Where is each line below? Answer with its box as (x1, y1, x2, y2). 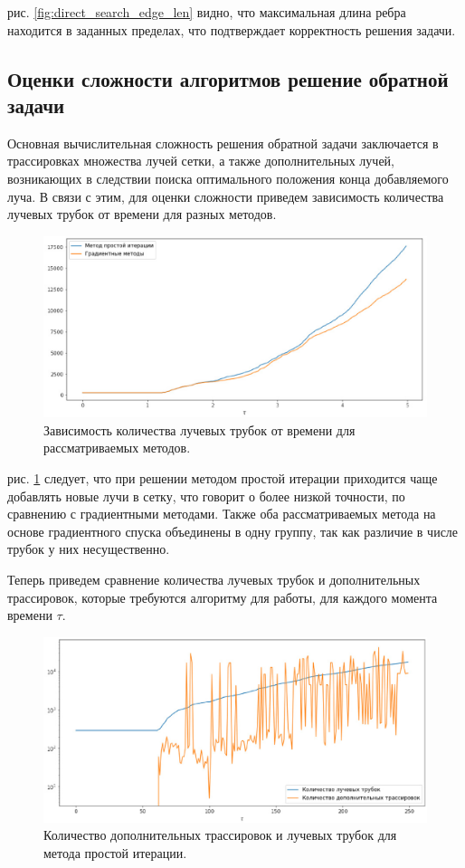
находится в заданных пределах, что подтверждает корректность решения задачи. (7, 20, 456, 39)
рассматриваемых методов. (43, 438, 191, 457)
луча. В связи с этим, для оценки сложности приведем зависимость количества (7, 186, 444, 205)
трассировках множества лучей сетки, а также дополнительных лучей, (7, 151, 394, 170)
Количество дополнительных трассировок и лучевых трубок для (43, 825, 397, 844)
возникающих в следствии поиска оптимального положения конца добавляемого (7, 168, 449, 187)
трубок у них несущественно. (7, 539, 170, 558)
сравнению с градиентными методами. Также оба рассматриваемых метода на (7, 504, 436, 523)
